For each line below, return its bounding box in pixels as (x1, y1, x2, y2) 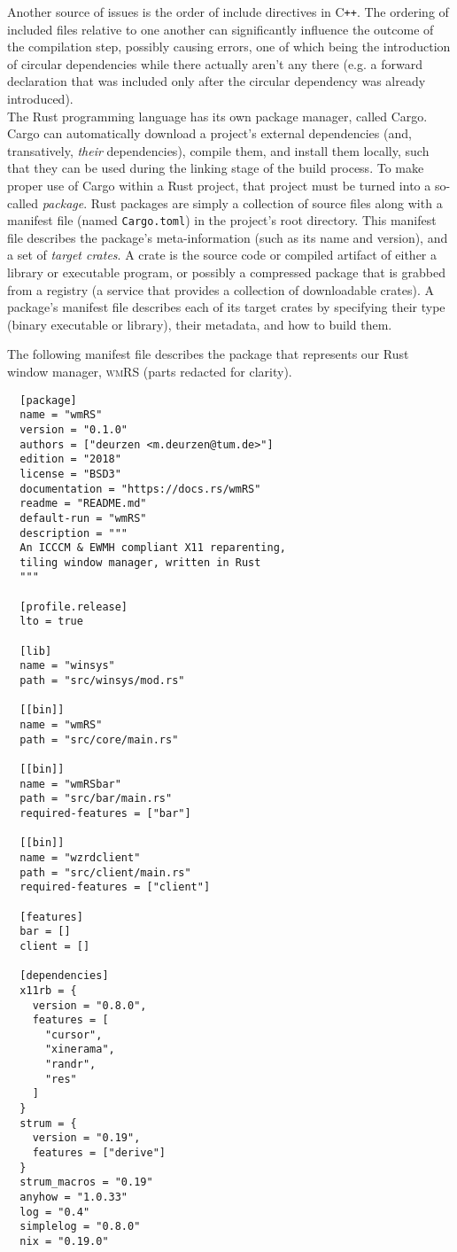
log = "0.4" (19, 1205, 90, 1218)
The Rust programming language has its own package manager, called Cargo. (7, 106, 428, 125)
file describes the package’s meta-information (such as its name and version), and (7, 228, 448, 246)
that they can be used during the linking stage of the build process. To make (7, 159, 424, 177)
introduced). (7, 89, 74, 108)
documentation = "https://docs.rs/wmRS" (19, 482, 261, 495)
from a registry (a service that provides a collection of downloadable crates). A (7, 280, 434, 299)
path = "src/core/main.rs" (19, 733, 179, 746)
